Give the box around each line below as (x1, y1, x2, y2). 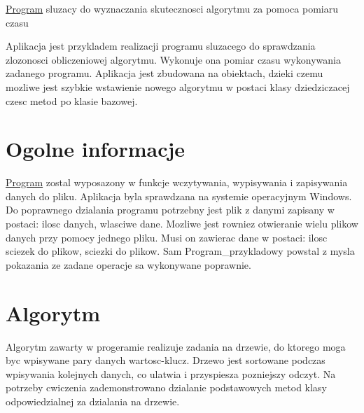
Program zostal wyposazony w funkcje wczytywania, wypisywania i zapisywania (6, 175, 348, 190)
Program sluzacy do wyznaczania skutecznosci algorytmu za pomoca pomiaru (6, 1, 339, 15)
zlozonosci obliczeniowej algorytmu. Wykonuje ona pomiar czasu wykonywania (6, 52, 341, 66)
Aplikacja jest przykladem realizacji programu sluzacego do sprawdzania (6, 38, 316, 53)
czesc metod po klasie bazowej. (6, 93, 138, 108)
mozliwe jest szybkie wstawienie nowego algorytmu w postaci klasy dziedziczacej (6, 79, 350, 94)
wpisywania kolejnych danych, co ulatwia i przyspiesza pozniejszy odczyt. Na (6, 366, 336, 381)
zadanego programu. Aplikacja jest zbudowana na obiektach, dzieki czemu (6, 66, 323, 80)
